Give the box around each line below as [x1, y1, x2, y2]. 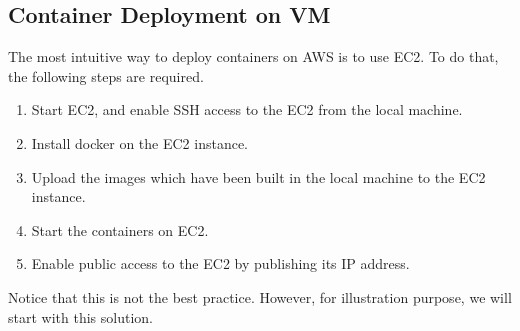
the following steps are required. [8, 65, 204, 86]
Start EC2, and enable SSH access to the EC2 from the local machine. [31, 99, 463, 120]
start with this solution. [8, 306, 153, 327]
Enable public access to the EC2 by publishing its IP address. [31, 253, 410, 274]
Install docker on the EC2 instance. [31, 132, 249, 153]
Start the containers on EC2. [31, 219, 209, 240]
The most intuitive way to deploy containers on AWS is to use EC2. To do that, [8, 46, 499, 67]
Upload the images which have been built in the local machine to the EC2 [31, 166, 486, 187]
